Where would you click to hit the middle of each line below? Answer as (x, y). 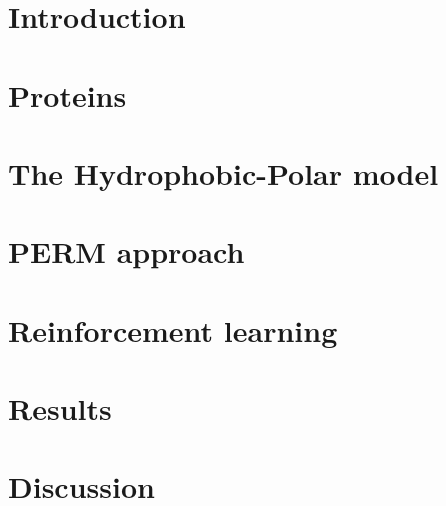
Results (60, 408)
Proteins (67, 94)
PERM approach (126, 251)
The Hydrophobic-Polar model (223, 172)
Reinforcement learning (173, 329)
